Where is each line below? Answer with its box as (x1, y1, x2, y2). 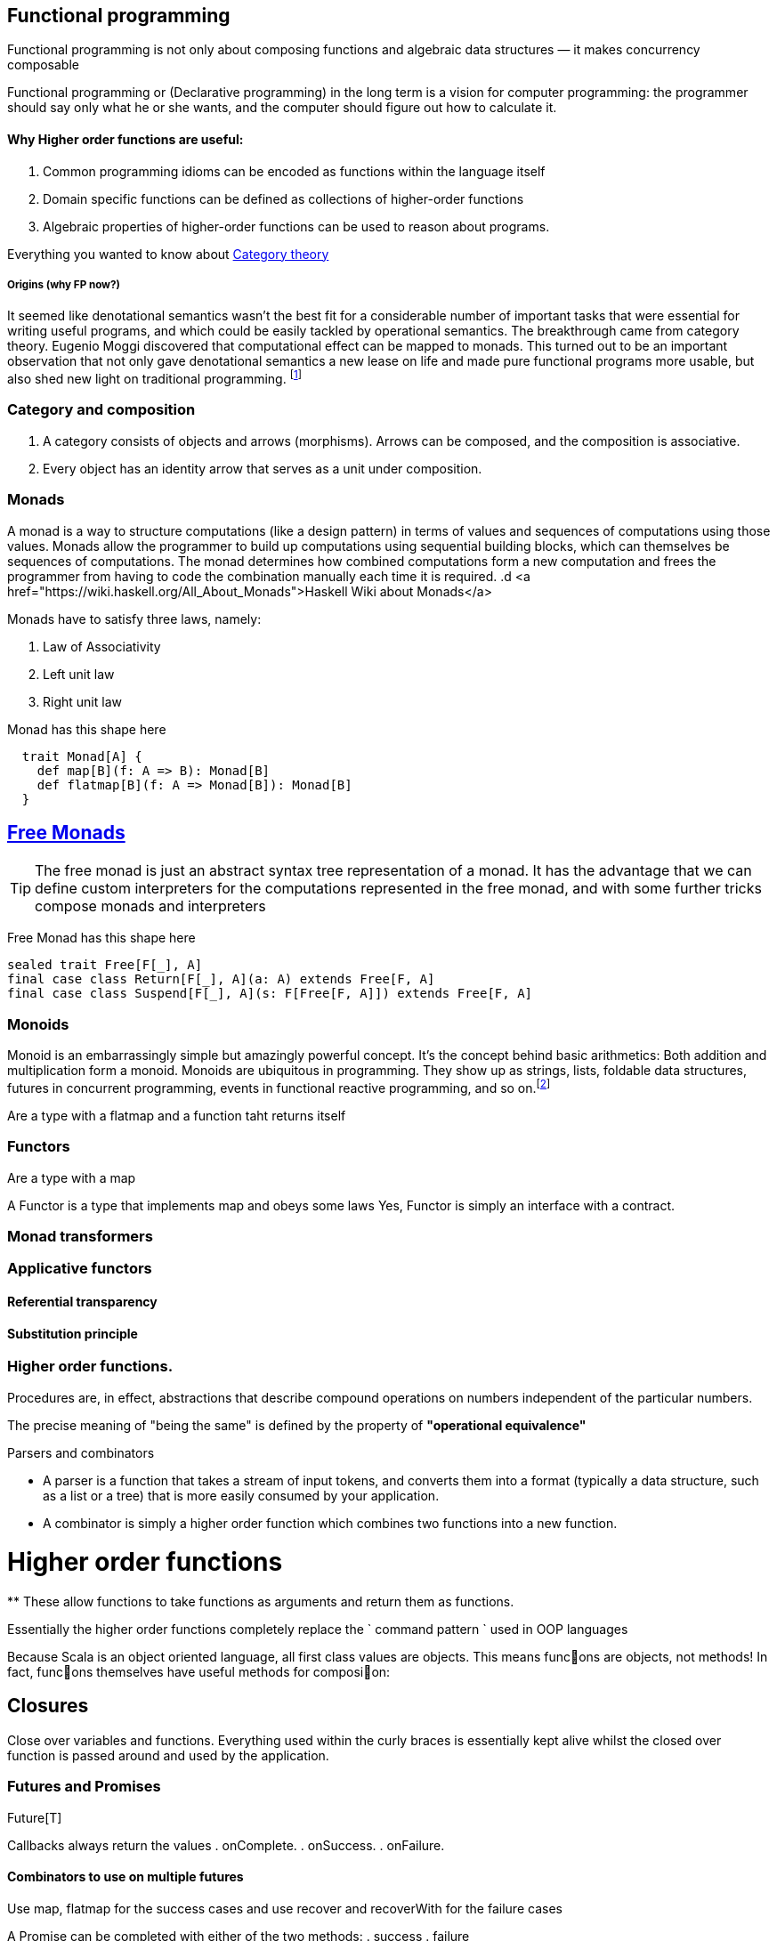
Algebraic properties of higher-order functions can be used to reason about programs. (43, 218, 550, 234)
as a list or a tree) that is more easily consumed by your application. (43, 1487, 440, 1503)
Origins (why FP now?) (7, 279, 120, 292)
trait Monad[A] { (21, 748, 142, 764)
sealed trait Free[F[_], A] (7, 958, 203, 973)
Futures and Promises (7, 1777, 161, 1796)
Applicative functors (7, 1259, 152, 1278)
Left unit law (43, 666, 115, 682)
